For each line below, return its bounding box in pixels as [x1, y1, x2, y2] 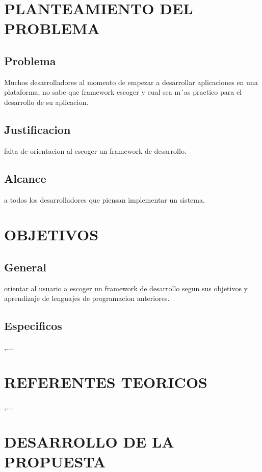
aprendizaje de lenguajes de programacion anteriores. [4, 293, 170, 303]
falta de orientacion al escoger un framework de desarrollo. [4, 145, 187, 156]
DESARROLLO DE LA [4, 431, 174, 452]
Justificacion [4, 121, 71, 137]
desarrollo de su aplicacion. [4, 96, 89, 107]
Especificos [4, 318, 62, 334]
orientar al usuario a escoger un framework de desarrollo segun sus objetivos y [4, 283, 248, 293]
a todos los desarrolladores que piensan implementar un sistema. [4, 194, 205, 205]
